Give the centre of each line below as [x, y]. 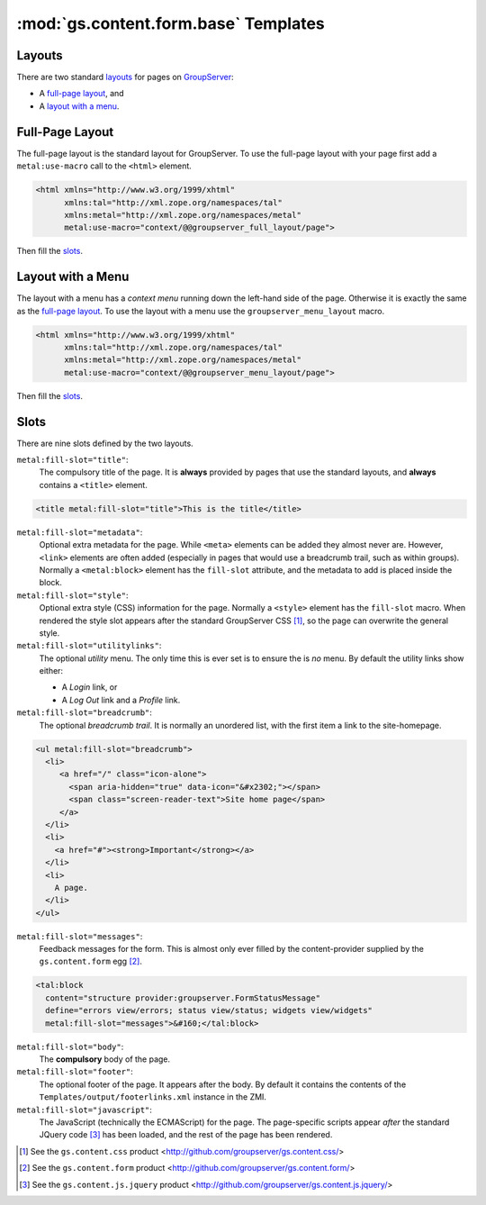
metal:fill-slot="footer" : [75, 1072]
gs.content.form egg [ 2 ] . [91, 961]
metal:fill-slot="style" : [72, 595]
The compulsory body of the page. [105, 1059]
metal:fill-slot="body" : [70, 1046]
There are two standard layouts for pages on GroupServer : [125, 77]
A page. [72, 888]
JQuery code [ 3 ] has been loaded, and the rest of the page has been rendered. [186, 1135]
